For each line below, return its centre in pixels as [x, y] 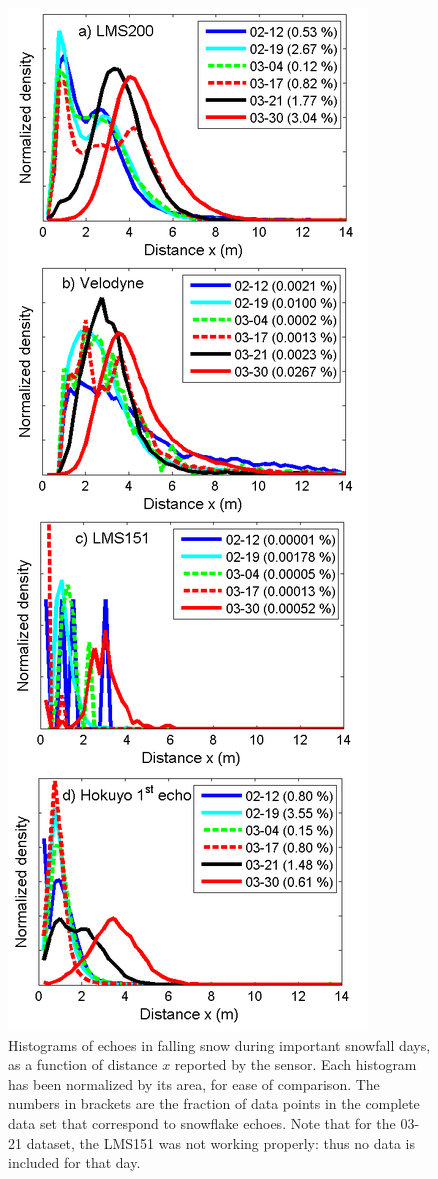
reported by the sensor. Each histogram [295, 1064]
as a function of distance [83, 1064]
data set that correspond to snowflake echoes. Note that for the [202, 1122]
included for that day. [74, 1162]
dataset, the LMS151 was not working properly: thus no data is [221, 1142]
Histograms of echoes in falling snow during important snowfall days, [219, 1044]
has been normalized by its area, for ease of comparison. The [194, 1083]
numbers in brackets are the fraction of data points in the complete [214, 1103]
